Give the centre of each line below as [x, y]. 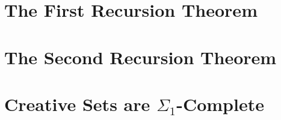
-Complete [220, 103]
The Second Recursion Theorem [140, 57]
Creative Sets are [77, 103]
